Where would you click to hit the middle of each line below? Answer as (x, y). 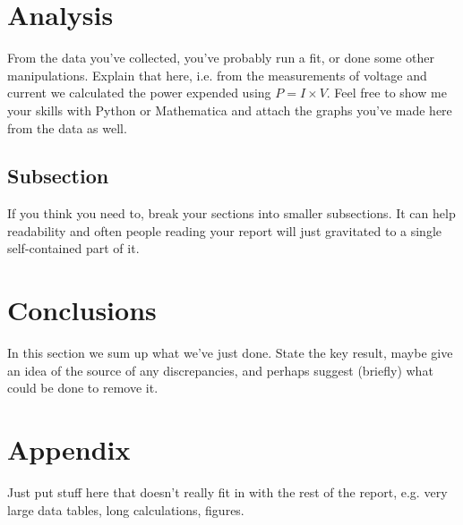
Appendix (69, 449)
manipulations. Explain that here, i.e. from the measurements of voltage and (217, 75)
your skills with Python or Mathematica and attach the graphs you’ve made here (230, 110)
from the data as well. (67, 127)
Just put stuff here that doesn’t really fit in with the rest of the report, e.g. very (227, 492)
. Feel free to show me (386, 93)
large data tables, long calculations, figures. (126, 509)
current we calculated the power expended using (139, 93)
